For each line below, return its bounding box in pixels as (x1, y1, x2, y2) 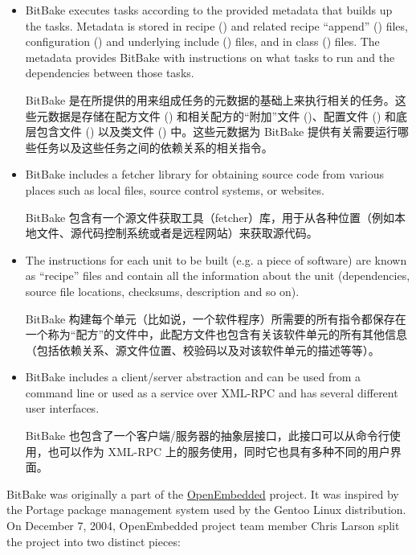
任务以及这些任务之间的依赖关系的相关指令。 (36, 138, 273, 155)
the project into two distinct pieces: (6, 532, 181, 549)
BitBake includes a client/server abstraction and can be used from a (25, 368, 361, 385)
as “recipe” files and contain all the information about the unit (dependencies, (25, 267, 410, 284)
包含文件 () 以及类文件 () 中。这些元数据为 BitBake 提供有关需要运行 (36, 123, 398, 140)
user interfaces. (25, 400, 100, 417)
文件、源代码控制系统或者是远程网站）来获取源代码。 (36, 224, 318, 241)
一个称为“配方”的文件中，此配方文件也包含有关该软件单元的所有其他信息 (25, 326, 408, 343)
